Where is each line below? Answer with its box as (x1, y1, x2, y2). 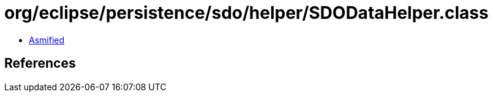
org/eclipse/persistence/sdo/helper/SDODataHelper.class (4, 2, 489, 23)
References (4, 56, 76, 71)
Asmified (29, 34, 65, 45)
